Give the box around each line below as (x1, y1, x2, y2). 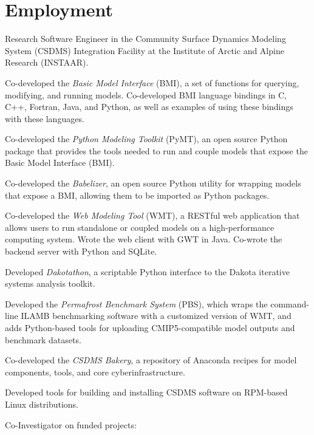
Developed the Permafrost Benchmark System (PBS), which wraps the (5, 297, 268, 310)
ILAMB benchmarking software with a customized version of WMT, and (21, 309, 292, 322)
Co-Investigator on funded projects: (5, 418, 137, 431)
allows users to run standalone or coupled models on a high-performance (5, 221, 275, 233)
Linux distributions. (5, 397, 78, 410)
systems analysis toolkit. (5, 277, 95, 290)
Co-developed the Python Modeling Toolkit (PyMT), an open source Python (5, 132, 288, 145)
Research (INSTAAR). (5, 56, 89, 69)
